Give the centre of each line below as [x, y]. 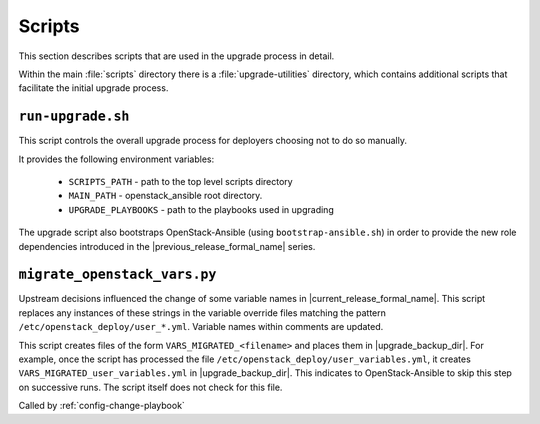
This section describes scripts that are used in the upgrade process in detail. [176, 56]
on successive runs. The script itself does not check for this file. [150, 387]
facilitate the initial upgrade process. [93, 88]
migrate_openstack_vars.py [117, 274]
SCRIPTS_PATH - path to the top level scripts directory [181, 182]
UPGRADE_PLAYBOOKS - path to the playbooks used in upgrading [201, 209]
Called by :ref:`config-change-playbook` [101, 406]
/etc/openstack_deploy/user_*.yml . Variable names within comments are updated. [201, 327]
